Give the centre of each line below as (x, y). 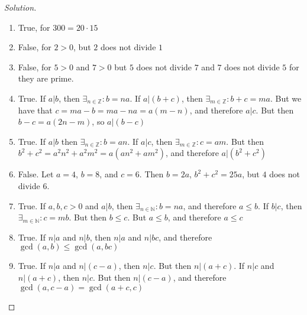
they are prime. (46, 78)
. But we (286, 98)
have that (35, 110)
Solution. (20, 7)
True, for (34, 27)
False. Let (36, 174)
